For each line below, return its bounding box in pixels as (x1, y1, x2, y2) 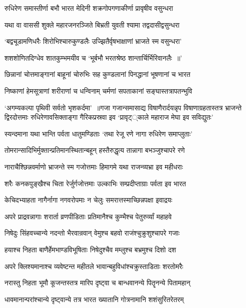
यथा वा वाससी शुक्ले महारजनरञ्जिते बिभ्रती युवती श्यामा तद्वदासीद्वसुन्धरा (4, 19, 180, 30)
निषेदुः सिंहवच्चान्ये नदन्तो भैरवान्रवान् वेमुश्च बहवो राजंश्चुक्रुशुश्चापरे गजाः (4, 228, 180, 238)
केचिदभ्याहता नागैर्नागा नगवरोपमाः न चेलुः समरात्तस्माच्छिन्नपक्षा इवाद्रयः (4, 195, 173, 205)
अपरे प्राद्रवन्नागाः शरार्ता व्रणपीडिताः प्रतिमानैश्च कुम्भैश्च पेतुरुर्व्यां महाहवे (4, 211, 172, 221)
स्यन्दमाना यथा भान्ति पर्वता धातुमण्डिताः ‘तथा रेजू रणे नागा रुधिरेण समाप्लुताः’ (4, 128, 193, 138)
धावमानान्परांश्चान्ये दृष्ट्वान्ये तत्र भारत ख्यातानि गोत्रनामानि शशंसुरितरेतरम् (4, 294, 184, 304)
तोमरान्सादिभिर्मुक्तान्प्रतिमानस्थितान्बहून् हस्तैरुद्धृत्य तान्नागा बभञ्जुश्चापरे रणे (4, 145, 185, 155)
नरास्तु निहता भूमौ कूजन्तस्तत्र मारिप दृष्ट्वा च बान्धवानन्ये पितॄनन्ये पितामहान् (4, 277, 190, 288)
